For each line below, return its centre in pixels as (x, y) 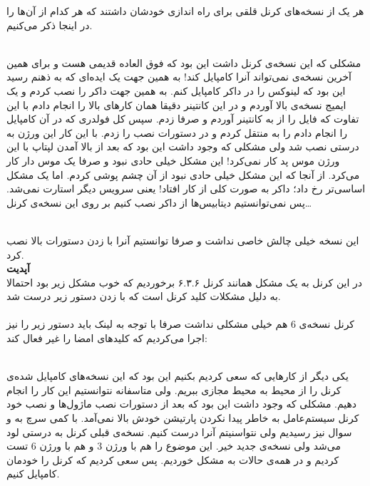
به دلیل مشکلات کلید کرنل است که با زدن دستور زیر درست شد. (144, 296)
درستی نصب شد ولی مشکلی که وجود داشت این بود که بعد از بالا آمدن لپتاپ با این (183, 146)
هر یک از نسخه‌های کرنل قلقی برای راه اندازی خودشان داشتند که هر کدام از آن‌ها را (185, 11)
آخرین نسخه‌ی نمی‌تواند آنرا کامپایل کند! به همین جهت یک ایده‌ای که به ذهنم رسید (179, 77)
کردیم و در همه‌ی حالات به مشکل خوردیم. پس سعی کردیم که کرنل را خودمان (173, 459)
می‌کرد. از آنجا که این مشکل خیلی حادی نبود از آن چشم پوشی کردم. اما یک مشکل (183, 174)
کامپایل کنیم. (33, 474)
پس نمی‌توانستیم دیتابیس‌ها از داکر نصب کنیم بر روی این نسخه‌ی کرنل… (159, 202)
